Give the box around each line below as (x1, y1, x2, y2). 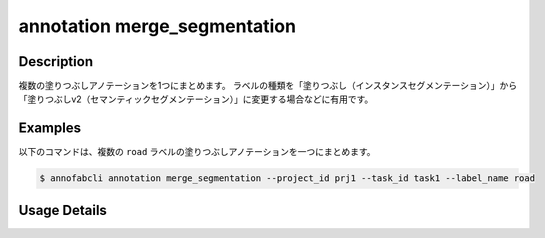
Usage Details (18, 201, 107, 219)
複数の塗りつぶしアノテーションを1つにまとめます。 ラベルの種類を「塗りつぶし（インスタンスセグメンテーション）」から (18, 80, 518, 92)
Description (18, 53, 94, 70)
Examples (18, 120, 82, 137)
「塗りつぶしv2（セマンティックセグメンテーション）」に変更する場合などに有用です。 (18, 93, 374, 105)
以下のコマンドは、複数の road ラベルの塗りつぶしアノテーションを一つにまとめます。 (18, 146, 376, 158)
